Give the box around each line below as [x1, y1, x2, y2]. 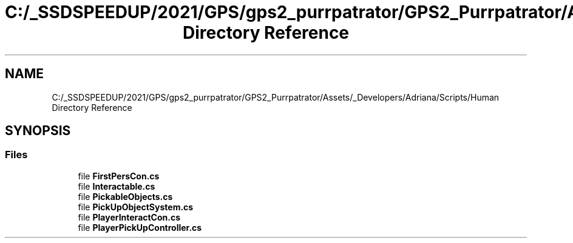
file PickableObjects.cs [78, 191, 173, 202]
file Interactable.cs [78, 181, 155, 191]
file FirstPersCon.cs [78, 170, 160, 181]
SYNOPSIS [5, 123, 71, 139]
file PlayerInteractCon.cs [78, 211, 181, 222]
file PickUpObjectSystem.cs [78, 201, 194, 212]
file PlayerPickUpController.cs [78, 222, 202, 233]
